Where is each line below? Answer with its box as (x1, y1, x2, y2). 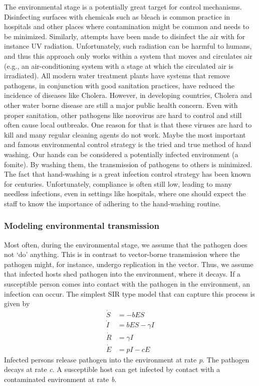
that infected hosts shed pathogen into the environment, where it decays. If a (4, 269, 241, 279)
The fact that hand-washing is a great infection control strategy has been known (4, 169, 251, 179)
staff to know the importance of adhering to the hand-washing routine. (4, 198, 221, 208)
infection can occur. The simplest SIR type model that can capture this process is (4, 288, 255, 299)
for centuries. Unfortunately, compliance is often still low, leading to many (4, 178, 232, 189)
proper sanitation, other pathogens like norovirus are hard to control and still (4, 109, 242, 120)
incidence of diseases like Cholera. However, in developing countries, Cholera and (4, 90, 252, 100)
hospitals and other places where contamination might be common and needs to (4, 21, 249, 32)
